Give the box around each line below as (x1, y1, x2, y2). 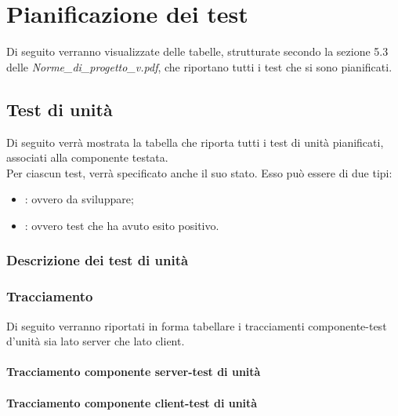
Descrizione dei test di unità (6, 250, 189, 270)
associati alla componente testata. (6, 149, 168, 166)
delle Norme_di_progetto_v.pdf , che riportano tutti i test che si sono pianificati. (6, 58, 393, 75)
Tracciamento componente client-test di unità (6, 394, 258, 411)
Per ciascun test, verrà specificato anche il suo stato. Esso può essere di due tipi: (6, 164, 393, 181)
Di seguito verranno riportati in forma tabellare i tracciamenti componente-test (6, 317, 387, 334)
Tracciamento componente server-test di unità (6, 363, 261, 380)
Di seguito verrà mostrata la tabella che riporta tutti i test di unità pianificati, (6, 133, 384, 150)
